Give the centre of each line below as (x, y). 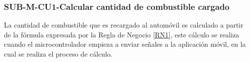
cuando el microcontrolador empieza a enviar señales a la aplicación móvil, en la (125, 44)
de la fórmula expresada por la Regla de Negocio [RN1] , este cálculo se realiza (122, 34)
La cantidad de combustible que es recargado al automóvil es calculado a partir (124, 25)
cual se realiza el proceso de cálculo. (58, 54)
